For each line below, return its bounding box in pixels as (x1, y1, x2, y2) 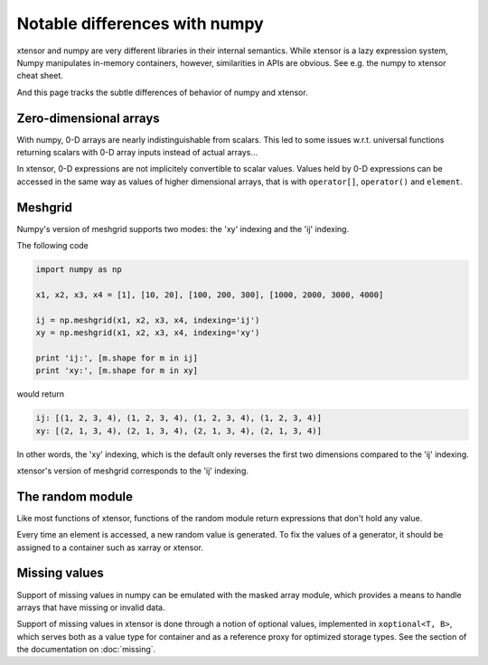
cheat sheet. (16, 70, 63, 81)
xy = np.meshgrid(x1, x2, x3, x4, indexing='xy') (35, 328, 260, 338)
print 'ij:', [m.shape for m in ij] (35, 352, 199, 363)
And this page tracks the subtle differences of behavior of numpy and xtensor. (16, 87, 308, 98)
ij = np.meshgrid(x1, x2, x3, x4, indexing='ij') (35, 314, 260, 325)
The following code (16, 240, 89, 251)
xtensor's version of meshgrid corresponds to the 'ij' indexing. (16, 465, 249, 476)
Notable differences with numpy (16, 14, 264, 33)
